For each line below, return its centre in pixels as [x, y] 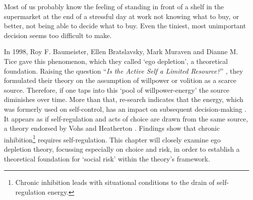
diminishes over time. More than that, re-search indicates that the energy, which [124, 99]
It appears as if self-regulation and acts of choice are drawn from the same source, [126, 118]
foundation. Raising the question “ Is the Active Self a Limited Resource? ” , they [124, 70]
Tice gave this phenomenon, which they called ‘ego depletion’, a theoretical [116, 61]
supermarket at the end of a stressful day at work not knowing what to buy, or [122, 16]
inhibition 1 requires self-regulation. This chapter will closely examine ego [112, 139]
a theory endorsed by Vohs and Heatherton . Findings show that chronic [112, 128]
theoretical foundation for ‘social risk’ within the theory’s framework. [107, 158]
